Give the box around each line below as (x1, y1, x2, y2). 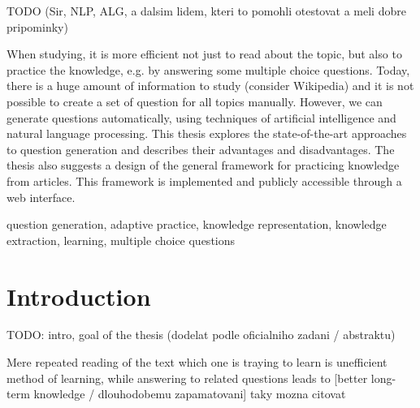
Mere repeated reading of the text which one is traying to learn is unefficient (6, 354, 388, 371)
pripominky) (6, 18, 68, 35)
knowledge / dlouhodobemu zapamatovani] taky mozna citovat (33, 385, 346, 402)
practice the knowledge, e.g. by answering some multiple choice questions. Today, (6, 61, 410, 78)
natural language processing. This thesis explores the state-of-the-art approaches (6, 125, 407, 142)
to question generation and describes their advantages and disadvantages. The (6, 140, 395, 157)
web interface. (6, 188, 76, 205)
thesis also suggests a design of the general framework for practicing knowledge (6, 157, 400, 174)
